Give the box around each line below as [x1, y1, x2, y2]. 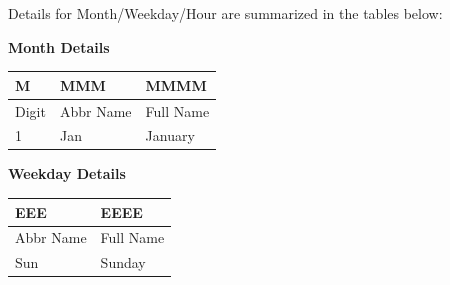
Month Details [8, 36, 110, 57]
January [145, 125, 195, 146]
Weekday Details [8, 163, 126, 184]
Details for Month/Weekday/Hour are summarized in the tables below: [8, 3, 443, 23]
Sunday [100, 252, 146, 273]
